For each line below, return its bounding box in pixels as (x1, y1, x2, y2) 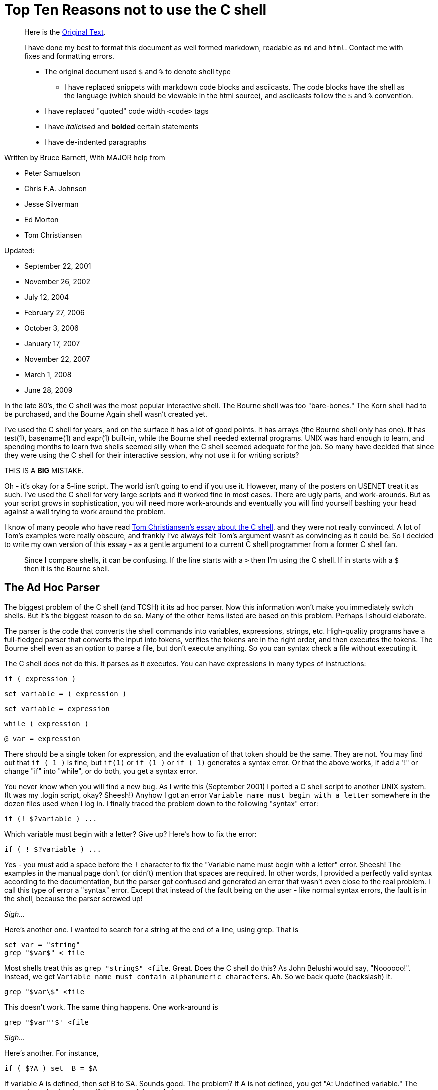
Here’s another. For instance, (4, 1048, 99, 1057)
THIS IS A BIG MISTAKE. (4, 466, 84, 475)
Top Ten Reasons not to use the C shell (4, 1, 267, 18)
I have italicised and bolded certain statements (44, 122, 199, 131)
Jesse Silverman (24, 199, 79, 208)
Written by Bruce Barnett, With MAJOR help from (4, 153, 165, 162)
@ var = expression (4, 734, 80, 743)
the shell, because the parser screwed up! (4, 894, 143, 903)
